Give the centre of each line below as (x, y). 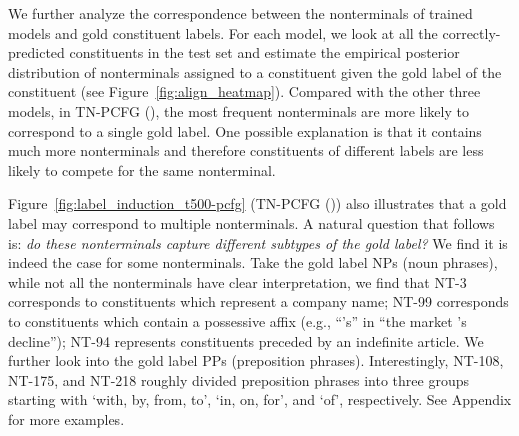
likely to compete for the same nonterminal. (142, 169)
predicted (36, 52)
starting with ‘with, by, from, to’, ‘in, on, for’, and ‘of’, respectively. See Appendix (260, 399)
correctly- (471, 32)
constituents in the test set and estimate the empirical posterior (264, 52)
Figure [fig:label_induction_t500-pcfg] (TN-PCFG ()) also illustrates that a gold (257, 203)
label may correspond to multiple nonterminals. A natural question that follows (251, 222)
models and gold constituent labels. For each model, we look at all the (223, 32)
